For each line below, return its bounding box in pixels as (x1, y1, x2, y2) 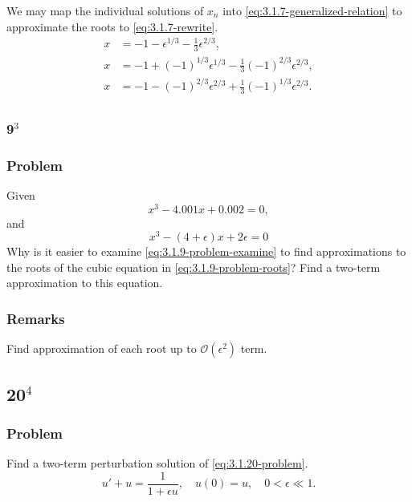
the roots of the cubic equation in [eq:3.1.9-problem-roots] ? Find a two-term (6, 258, 381, 275)
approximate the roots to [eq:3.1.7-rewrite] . (6, 18, 218, 34)
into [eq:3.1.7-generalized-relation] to (222, 2, 402, 18)
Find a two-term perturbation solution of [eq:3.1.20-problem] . (6, 455, 308, 472)
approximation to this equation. (6, 274, 163, 291)
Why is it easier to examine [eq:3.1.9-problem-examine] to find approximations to (6, 243, 406, 260)
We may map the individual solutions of (6, 2, 204, 18)
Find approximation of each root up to (6, 340, 197, 357)
